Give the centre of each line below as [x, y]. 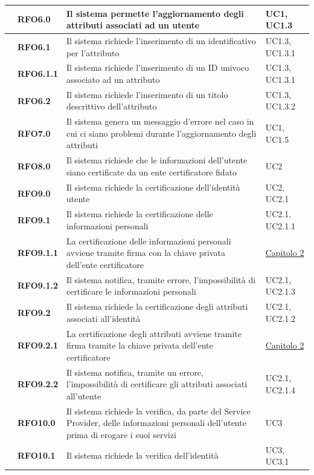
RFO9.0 [34, 193]
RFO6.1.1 [38, 74]
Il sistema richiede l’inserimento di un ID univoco [158, 67]
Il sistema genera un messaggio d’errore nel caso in [160, 121]
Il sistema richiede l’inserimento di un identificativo [161, 40]
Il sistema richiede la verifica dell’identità [142, 455]
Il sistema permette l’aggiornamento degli [155, 13]
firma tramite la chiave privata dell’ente [139, 345]
